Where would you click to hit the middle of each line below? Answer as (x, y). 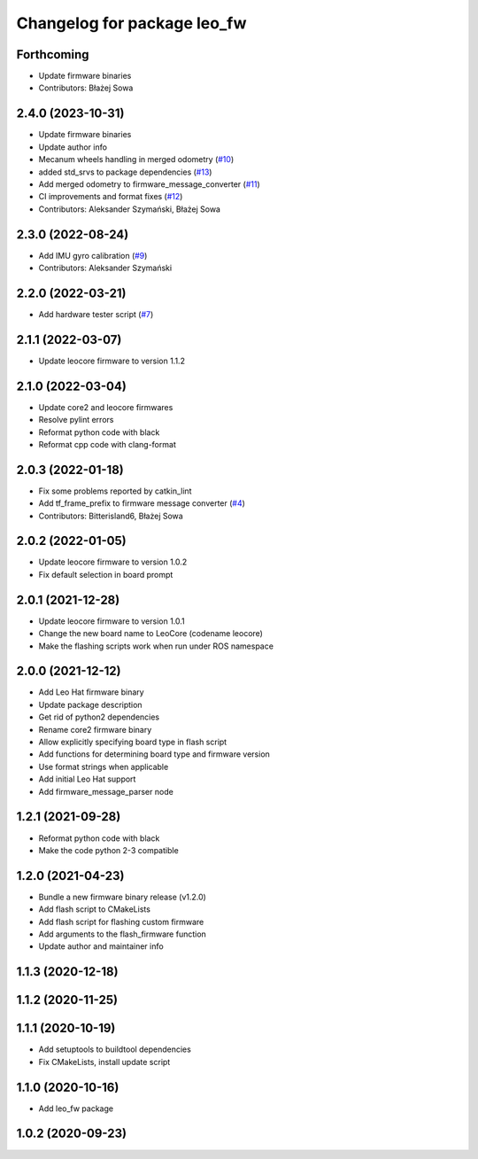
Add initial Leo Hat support (87, 779)
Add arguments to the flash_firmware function (123, 934)
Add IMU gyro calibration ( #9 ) (93, 255)
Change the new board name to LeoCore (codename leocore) (150, 634)
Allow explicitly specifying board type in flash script (133, 742)
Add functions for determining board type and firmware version (154, 754)
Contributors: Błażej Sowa (86, 88)
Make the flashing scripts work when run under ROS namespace (156, 646)
